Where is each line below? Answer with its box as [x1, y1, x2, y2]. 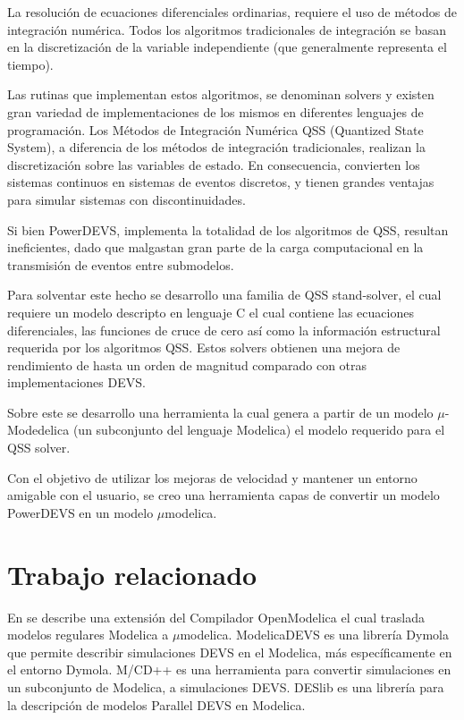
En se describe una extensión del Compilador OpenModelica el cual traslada [7, 607, 425, 626]
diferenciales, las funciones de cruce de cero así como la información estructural [7, 320, 441, 339]
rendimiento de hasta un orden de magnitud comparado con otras [7, 355, 367, 374]
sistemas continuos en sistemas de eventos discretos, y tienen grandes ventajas [7, 173, 434, 191]
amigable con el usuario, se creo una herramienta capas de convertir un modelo [7, 486, 440, 504]
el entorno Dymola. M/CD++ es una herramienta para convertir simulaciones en [7, 660, 451, 679]
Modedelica [7, 420, 70, 439]
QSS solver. [7, 438, 71, 457]
